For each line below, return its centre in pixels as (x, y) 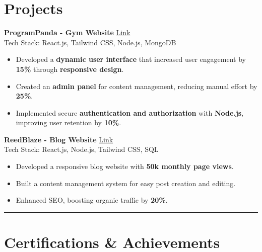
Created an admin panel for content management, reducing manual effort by (137, 86)
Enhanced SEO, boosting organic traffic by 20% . (92, 200)
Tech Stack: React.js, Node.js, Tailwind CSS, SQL (81, 149)
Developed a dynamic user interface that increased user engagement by (131, 59)
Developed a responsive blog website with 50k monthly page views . (125, 166)
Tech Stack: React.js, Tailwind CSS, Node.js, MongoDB (90, 42)
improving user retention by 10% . (69, 122)
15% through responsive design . (70, 69)
